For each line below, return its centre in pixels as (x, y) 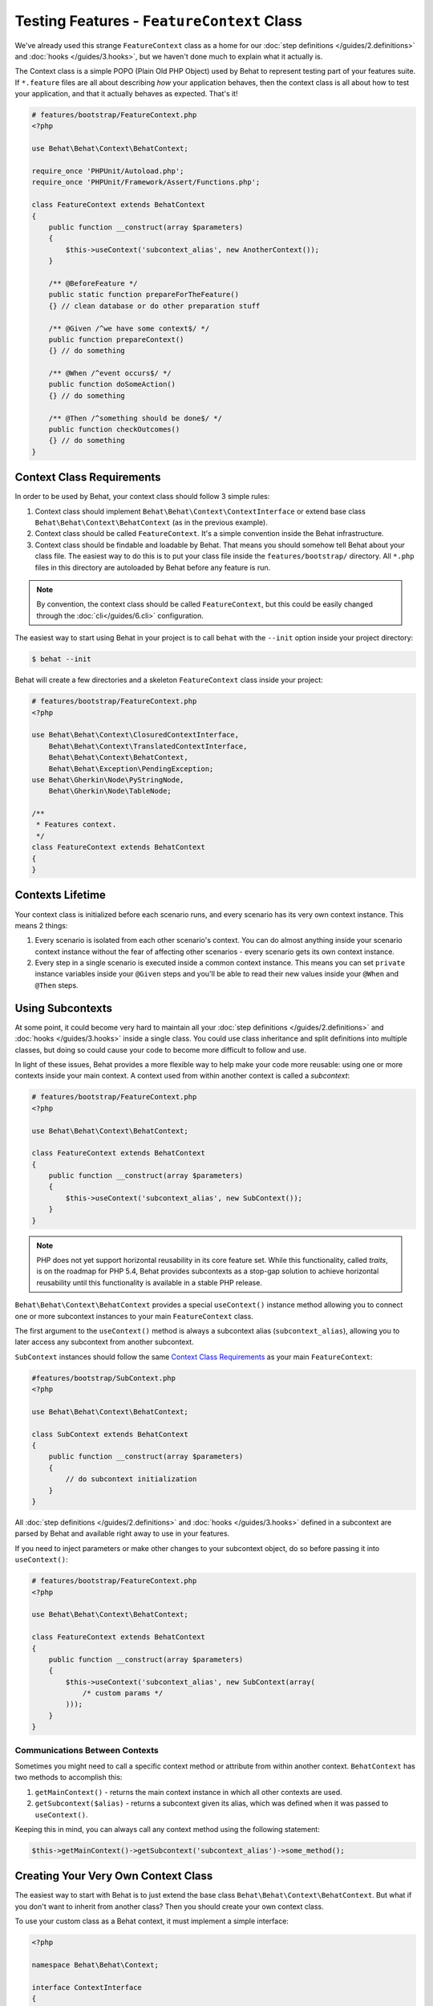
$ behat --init (61, 659)
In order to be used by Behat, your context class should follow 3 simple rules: (142, 497)
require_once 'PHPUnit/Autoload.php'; (108, 171)
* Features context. (77, 825)
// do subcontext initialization (131, 1479)
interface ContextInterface (87, 1987)
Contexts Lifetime (60, 895)
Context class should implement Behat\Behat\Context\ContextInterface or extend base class (200, 511)
